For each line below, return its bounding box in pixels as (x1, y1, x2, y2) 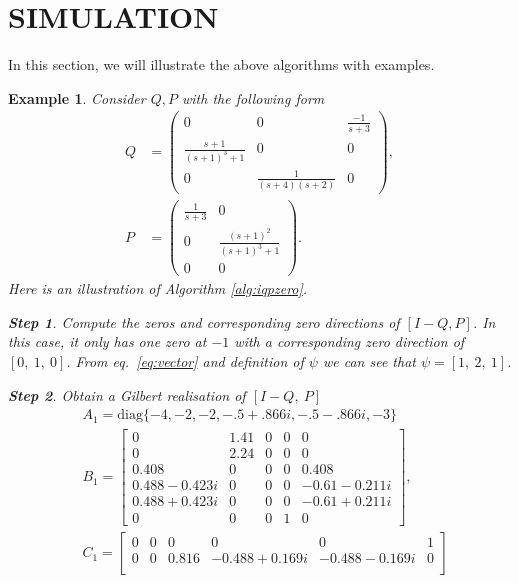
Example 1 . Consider (8, 87, 146, 108)
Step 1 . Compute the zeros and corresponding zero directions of (8, 311, 400, 332)
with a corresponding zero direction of (234, 331, 465, 352)
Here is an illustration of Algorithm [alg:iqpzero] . (8, 278, 308, 299)
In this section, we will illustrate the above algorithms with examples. (8, 54, 435, 75)
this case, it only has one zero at (8, 331, 207, 352)
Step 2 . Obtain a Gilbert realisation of (8, 384, 246, 405)
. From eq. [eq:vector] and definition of (66, 350, 304, 371)
